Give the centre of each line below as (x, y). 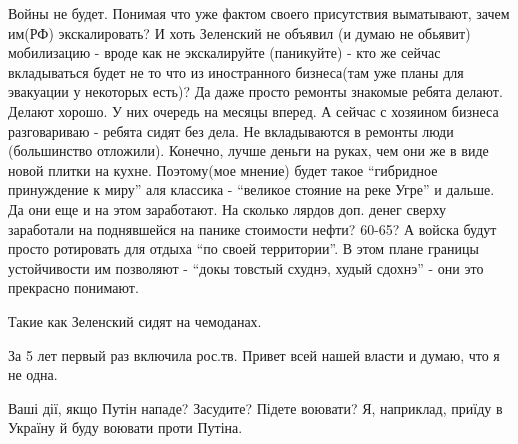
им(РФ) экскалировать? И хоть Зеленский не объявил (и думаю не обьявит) (239, 32)
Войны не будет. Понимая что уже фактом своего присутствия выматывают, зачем (259, 13)
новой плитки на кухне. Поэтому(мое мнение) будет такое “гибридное (223, 169)
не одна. (33, 374)
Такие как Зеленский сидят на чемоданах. (135, 320)
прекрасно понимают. (73, 287)
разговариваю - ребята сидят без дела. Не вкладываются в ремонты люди (231, 130)
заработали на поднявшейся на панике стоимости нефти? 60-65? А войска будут (252, 228)
